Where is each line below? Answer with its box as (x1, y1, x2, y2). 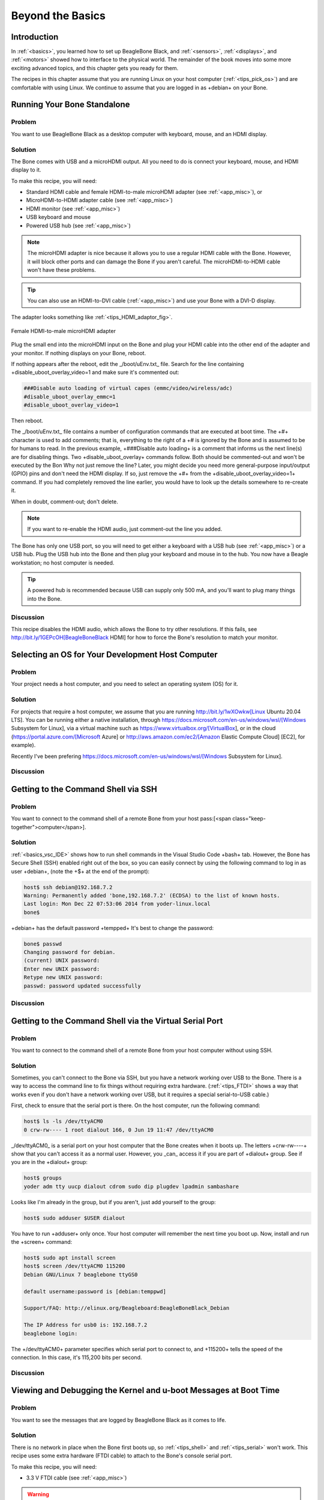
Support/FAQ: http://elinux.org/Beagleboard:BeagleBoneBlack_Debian (23, 1305, 230, 1312)
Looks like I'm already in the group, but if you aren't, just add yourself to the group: (11, 1198, 216, 1205)
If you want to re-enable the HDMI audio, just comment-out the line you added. (27, 526, 223, 533)
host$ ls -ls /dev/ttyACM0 (23, 1118, 103, 1125)
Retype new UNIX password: (23, 974, 103, 981)
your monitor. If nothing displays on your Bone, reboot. (11, 349, 146, 356)
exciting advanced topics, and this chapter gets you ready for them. (11, 64, 179, 71)
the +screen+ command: (11, 1238, 73, 1246)
